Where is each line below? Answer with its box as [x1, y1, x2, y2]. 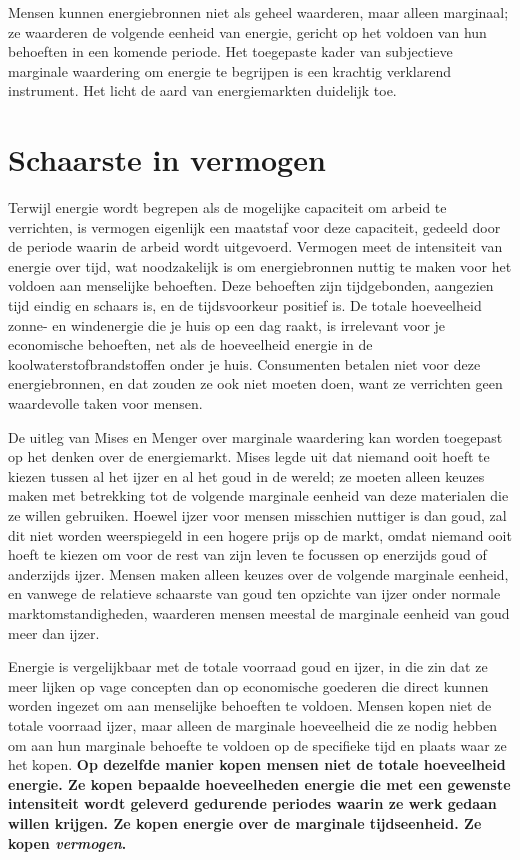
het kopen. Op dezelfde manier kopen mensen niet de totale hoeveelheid [8, 754, 506, 775]
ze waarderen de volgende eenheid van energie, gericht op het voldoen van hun [8, 21, 487, 42]
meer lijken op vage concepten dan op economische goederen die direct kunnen [8, 675, 489, 696]
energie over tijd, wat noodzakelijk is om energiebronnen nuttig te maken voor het [8, 255, 512, 276]
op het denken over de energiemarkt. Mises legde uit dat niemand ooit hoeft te [8, 446, 490, 467]
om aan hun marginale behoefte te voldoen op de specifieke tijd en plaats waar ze [8, 734, 507, 755]
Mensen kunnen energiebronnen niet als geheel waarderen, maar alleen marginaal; [8, 2, 509, 22]
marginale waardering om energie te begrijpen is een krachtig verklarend [8, 60, 451, 81]
